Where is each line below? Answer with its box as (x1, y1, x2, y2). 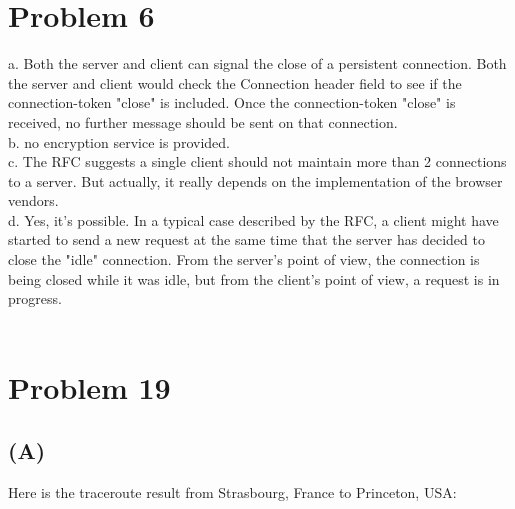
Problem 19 (8, 366, 171, 407)
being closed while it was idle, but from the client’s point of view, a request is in (8, 268, 500, 289)
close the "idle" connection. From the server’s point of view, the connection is (8, 249, 480, 270)
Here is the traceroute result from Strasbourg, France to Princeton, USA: (8, 482, 457, 503)
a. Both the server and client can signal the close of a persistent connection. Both (8, 53, 507, 74)
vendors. (8, 190, 59, 211)
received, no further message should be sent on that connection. (8, 111, 398, 132)
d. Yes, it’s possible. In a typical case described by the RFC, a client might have (8, 209, 499, 230)
